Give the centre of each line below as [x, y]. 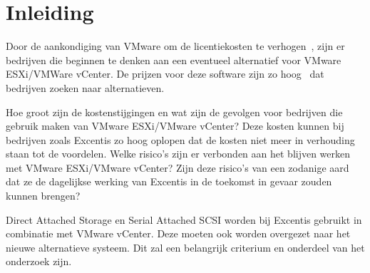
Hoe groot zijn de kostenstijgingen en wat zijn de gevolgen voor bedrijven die [174, 112]
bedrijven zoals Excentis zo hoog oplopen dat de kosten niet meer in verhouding [180, 139]
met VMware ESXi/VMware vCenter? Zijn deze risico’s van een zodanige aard [178, 167]
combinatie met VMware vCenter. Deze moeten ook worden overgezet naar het [178, 233]
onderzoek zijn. [39, 261]
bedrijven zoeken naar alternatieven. [85, 87]
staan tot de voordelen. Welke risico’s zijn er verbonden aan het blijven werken [178, 154]
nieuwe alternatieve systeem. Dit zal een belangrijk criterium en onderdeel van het [185, 247]
